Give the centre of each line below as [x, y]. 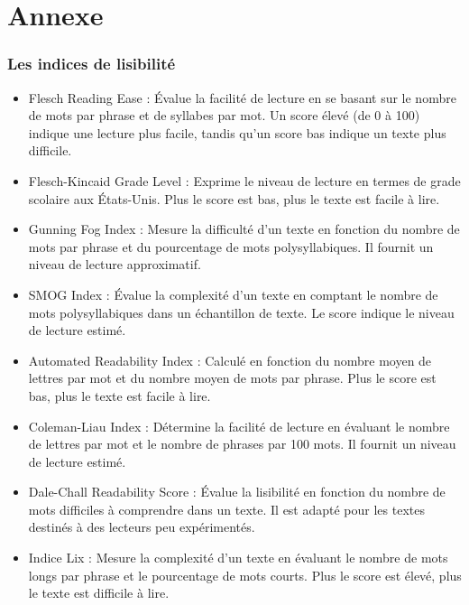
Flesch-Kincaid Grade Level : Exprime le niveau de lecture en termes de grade [244, 180]
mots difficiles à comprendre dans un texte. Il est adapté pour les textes [226, 509]
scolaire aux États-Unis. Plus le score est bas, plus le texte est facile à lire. [234, 198]
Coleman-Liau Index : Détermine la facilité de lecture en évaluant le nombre [239, 426]
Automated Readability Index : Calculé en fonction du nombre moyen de [230, 360]
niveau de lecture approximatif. [115, 264]
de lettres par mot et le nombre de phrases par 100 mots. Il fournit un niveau [242, 444]
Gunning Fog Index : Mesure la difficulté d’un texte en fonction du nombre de [244, 229]
